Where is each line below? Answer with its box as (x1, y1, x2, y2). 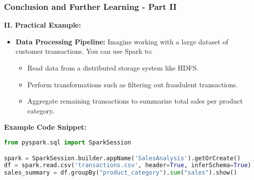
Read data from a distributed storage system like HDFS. (27, 63, 199, 72)
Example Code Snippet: (4, 122, 87, 132)
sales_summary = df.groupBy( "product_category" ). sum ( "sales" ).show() (4, 169, 237, 177)
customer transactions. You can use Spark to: (15, 46, 153, 56)
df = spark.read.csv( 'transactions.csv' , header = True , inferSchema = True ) (4, 162, 252, 169)
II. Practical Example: (4, 20, 81, 30)
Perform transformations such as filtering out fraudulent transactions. (27, 79, 238, 89)
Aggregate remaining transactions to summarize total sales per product (27, 96, 243, 106)
